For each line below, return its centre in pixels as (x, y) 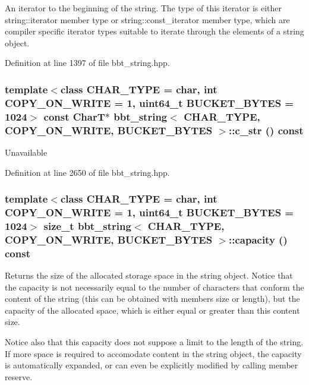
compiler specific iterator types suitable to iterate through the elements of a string (154, 31)
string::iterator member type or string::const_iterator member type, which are (147, 19)
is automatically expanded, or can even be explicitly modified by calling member (152, 365)
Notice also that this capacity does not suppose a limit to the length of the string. (154, 342)
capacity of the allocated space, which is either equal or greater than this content (152, 310)
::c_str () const (266, 130)
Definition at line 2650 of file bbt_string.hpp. (87, 172)
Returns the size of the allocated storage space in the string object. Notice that (149, 275)
